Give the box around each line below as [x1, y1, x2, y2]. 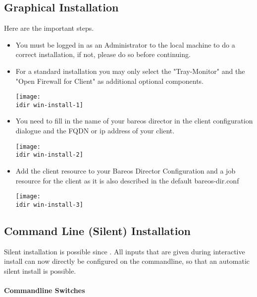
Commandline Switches [4, 285, 85, 296]
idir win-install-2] [15, 151, 83, 159]
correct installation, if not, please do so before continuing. [15, 49, 191, 59]
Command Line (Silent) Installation [4, 223, 191, 238]
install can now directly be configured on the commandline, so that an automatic [4, 256, 250, 266]
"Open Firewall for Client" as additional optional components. [15, 75, 204, 86]
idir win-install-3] [15, 201, 83, 208]
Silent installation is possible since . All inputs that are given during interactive [4, 246, 245, 256]
